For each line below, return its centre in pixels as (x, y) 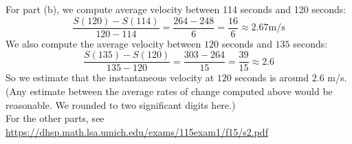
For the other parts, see (55, 118)
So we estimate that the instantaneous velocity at (110, 78)
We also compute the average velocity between (103, 43)
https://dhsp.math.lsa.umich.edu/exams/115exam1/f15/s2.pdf (137, 131)
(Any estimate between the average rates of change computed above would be (169, 91)
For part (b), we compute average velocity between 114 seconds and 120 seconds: (176, 9)
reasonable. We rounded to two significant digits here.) (121, 104)
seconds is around (272, 78)
